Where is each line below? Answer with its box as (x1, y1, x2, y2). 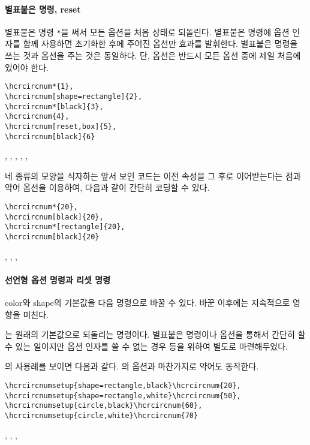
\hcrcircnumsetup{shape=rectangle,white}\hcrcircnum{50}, (5, 391, 241, 400)
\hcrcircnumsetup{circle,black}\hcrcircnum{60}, (5, 401, 203, 410)
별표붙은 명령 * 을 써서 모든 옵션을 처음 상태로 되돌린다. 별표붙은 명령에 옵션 (5, 25, 290, 38)
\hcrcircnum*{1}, (5, 82, 74, 91)
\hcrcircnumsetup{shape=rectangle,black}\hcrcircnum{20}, (5, 381, 241, 390)
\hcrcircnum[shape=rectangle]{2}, (5, 92, 143, 101)
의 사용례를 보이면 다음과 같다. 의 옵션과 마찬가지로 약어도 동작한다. (5, 360, 259, 372)
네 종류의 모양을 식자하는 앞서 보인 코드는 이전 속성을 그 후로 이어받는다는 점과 (5, 169, 301, 182)
